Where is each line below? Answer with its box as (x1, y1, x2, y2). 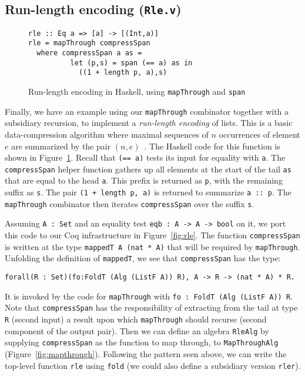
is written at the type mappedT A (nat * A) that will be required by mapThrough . (5, 240, 300, 252)
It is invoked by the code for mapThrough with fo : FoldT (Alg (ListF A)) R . (5, 290, 293, 302)
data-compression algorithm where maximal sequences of (5, 128, 209, 140)
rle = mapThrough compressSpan (28, 39, 150, 48)
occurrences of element (219, 128, 300, 140)
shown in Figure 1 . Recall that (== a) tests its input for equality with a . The (5, 151, 286, 164)
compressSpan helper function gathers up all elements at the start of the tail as (5, 162, 291, 175)
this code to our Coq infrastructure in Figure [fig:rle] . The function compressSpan (5, 229, 300, 241)
